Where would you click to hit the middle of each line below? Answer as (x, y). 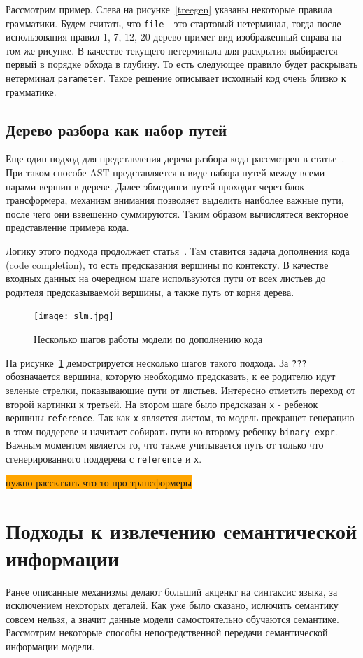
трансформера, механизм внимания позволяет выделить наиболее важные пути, (175, 200)
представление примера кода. (67, 227)
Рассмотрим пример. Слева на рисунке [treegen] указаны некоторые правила (169, 9)
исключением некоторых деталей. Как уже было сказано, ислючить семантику (172, 605)
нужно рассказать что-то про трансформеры (99, 482)
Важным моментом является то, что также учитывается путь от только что (165, 445)
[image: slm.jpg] (74, 317)
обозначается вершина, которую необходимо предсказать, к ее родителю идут (171, 376)
